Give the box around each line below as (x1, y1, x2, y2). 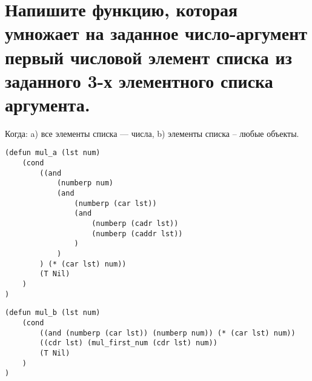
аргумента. (5, 91, 90, 116)
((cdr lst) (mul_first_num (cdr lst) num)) (39, 339, 217, 348)
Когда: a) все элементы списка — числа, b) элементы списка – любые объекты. (5, 127, 299, 139)
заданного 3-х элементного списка (5, 68, 273, 93)
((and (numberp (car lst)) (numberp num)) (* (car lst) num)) (39, 328, 296, 337)
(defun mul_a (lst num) (5, 148, 101, 157)
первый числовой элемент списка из (5, 44, 292, 69)
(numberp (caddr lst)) (91, 229, 183, 238)
